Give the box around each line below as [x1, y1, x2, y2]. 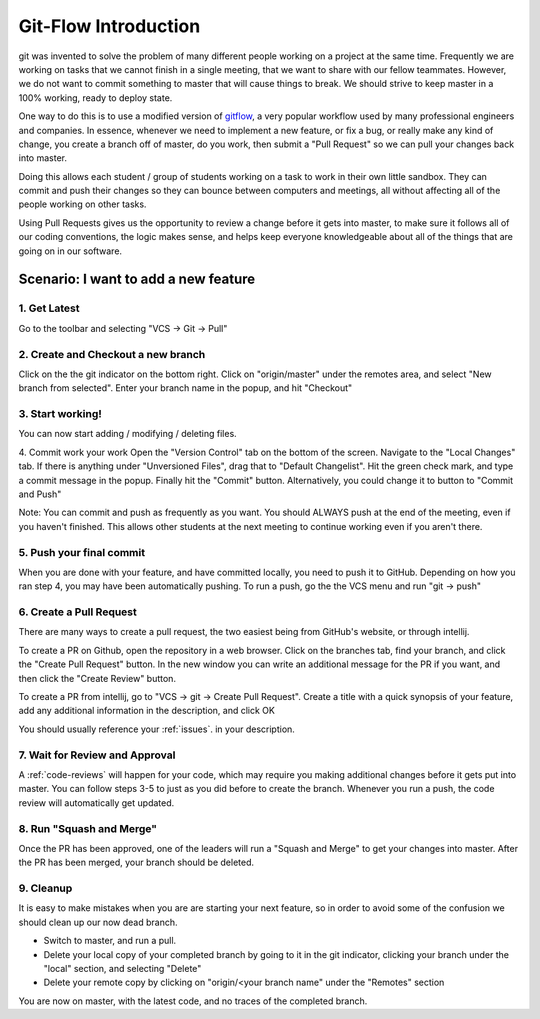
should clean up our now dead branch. [18, 916, 179, 928]
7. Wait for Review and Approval [18, 748, 176, 762]
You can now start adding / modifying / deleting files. [18, 428, 237, 440]
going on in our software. [18, 245, 123, 257]
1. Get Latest [18, 301, 80, 315]
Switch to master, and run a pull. [43, 935, 177, 947]
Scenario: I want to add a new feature [18, 271, 256, 288]
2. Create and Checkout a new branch [18, 347, 206, 361]
